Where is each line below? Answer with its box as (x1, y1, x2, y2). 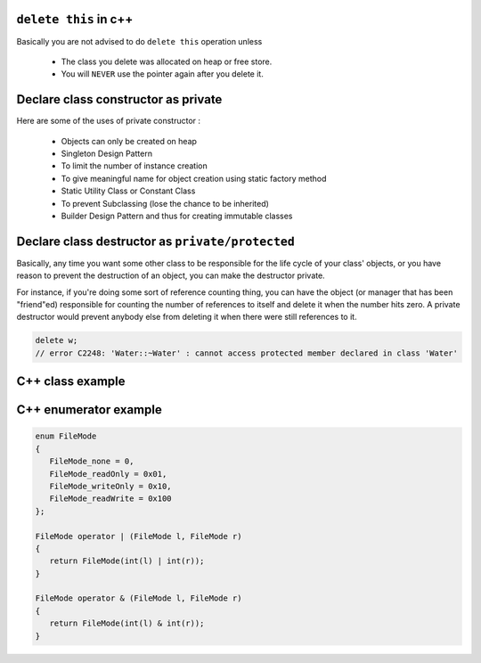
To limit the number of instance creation (61, 160, 208, 171)
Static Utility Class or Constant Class (61, 185, 196, 196)
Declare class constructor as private (16, 92, 223, 107)
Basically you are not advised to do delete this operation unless (16, 36, 263, 46)
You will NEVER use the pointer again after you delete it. (61, 69, 265, 79)
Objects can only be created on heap (61, 135, 198, 146)
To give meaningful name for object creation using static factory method (61, 173, 327, 184)
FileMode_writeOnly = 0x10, (49, 481, 173, 491)
